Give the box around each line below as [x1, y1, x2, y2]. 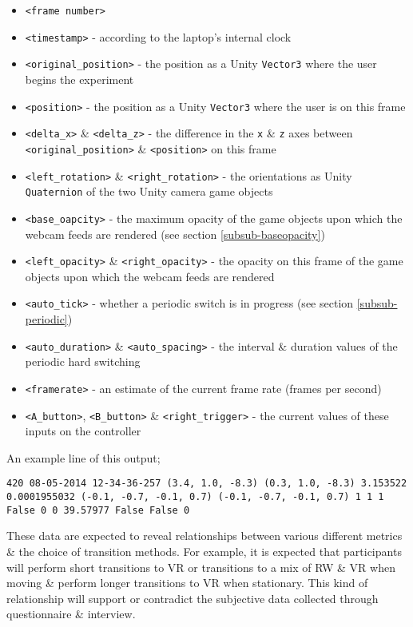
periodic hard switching [25, 353, 141, 370]
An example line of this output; [6, 449, 161, 466]
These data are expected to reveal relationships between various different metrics [6, 527, 403, 544]
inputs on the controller [25, 423, 141, 439]
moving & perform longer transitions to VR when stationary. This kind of [6, 574, 368, 591]
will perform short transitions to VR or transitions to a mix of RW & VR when [6, 558, 395, 575]
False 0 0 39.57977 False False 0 [6, 504, 190, 516]
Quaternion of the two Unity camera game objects [25, 183, 273, 200]
